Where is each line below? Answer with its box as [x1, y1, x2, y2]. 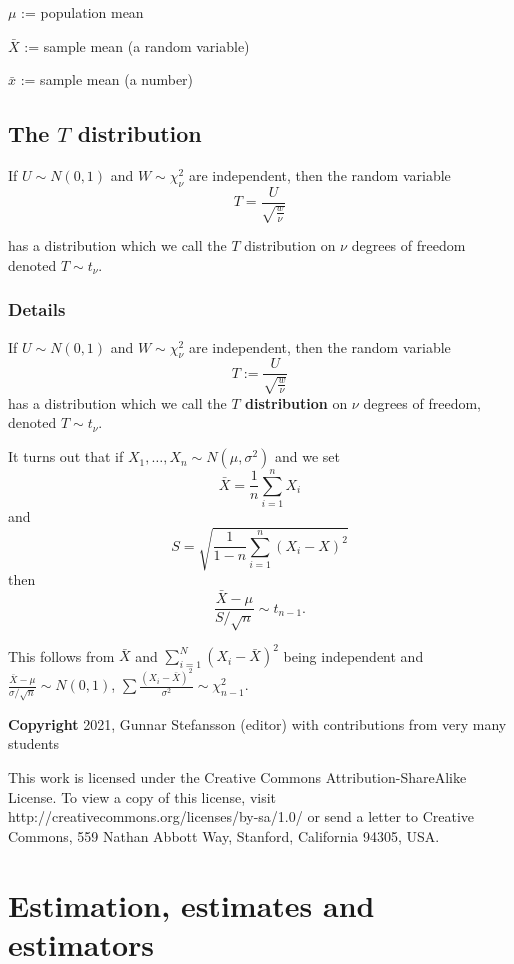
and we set [274, 446, 340, 467]
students [8, 733, 60, 754]
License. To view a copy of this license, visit [8, 786, 277, 807]
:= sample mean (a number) [20, 69, 194, 90]
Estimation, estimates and [8, 884, 375, 925]
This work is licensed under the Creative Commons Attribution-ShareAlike [8, 766, 467, 787]
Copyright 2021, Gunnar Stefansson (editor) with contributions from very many [8, 713, 507, 734]
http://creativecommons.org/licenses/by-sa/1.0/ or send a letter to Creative [8, 806, 475, 827]
